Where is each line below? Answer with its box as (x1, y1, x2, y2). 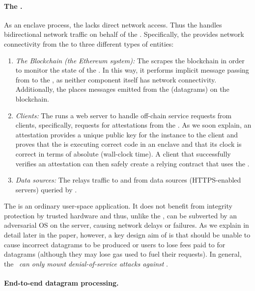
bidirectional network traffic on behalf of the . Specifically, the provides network (4, 29, 244, 39)
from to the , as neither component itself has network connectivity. (15, 74, 217, 84)
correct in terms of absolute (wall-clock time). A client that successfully (15, 148, 231, 159)
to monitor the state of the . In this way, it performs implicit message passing (15, 65, 249, 75)
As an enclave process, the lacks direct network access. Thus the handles (4, 19, 222, 29)
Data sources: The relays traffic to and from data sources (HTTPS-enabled (15, 175, 241, 185)
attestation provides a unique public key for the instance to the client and (15, 129, 238, 139)
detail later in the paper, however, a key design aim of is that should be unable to (4, 230, 251, 240)
